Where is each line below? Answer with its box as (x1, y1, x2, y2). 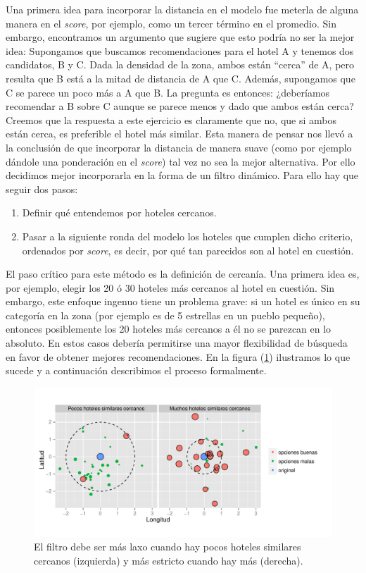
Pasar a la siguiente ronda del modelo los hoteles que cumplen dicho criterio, (22, 228, 353, 243)
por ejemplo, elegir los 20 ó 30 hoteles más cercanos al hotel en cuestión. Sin (6, 280, 335, 295)
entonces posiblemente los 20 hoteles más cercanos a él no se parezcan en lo (6, 321, 332, 336)
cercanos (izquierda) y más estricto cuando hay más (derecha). (34, 553, 303, 568)
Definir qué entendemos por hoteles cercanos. (22, 205, 217, 220)
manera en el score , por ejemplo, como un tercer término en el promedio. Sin (6, 16, 336, 30)
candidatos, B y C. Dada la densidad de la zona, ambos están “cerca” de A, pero (6, 57, 355, 72)
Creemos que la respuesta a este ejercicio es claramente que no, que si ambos (6, 112, 336, 127)
